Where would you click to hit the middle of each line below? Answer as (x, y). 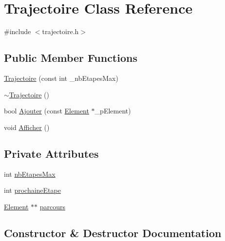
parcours (52, 206)
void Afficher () (27, 127)
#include (18, 31)
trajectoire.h (60, 31)
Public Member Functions (71, 58)
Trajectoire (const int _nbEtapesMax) (61, 78)
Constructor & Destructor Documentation (113, 232)
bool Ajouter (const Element (47, 111)
